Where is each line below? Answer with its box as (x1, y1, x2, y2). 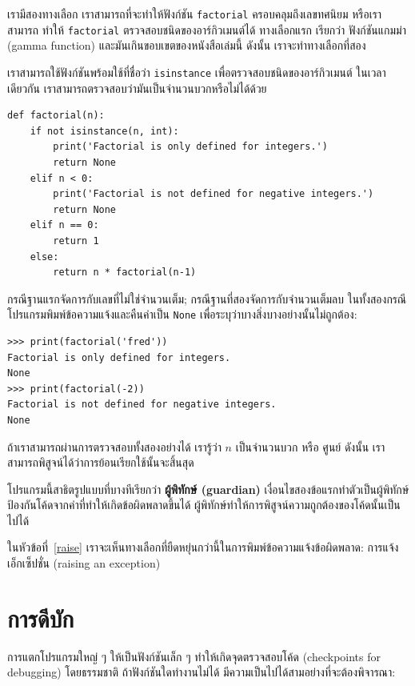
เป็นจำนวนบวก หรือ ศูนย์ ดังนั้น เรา (235, 438, 385, 455)
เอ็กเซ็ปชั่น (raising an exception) (7, 555, 161, 572)
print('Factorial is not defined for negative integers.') (53, 188, 374, 200)
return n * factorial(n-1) (53, 267, 197, 279)
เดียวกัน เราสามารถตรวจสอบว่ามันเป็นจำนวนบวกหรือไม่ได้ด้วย (7, 79, 267, 96)
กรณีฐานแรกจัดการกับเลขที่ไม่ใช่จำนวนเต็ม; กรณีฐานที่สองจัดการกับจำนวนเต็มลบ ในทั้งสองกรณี (7, 290, 407, 307)
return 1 (53, 235, 99, 247)
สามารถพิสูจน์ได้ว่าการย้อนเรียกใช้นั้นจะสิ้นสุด (7, 454, 194, 471)
